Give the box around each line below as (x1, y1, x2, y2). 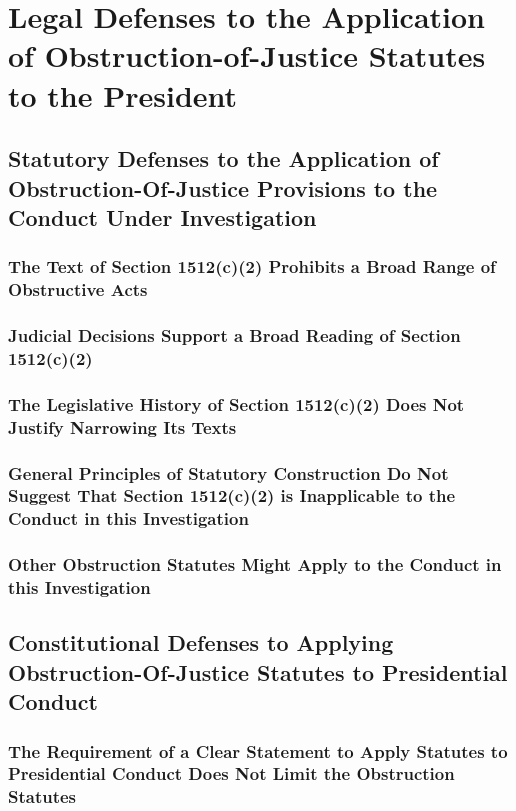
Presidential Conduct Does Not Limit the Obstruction (8, 761, 455, 786)
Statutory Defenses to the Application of (8, 143, 439, 174)
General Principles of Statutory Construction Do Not (8, 460, 449, 485)
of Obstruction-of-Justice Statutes (8, 35, 486, 76)
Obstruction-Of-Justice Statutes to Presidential (8, 656, 508, 687)
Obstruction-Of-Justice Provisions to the (8, 172, 438, 203)
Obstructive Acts (8, 277, 148, 302)
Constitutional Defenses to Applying (8, 627, 394, 658)
